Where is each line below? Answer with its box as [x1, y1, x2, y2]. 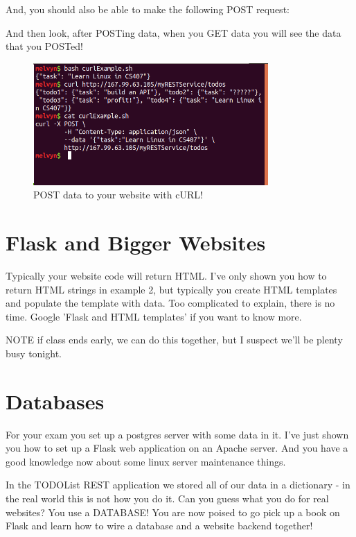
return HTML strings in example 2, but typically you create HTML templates [6, 282, 337, 296]
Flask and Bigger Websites [6, 228, 266, 256]
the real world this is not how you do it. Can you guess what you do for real [6, 491, 329, 505]
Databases [6, 386, 105, 415]
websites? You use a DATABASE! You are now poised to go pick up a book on [6, 504, 340, 519]
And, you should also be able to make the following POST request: [6, 2, 290, 16]
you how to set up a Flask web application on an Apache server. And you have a [6, 441, 348, 455]
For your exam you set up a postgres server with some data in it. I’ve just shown [6, 427, 349, 441]
